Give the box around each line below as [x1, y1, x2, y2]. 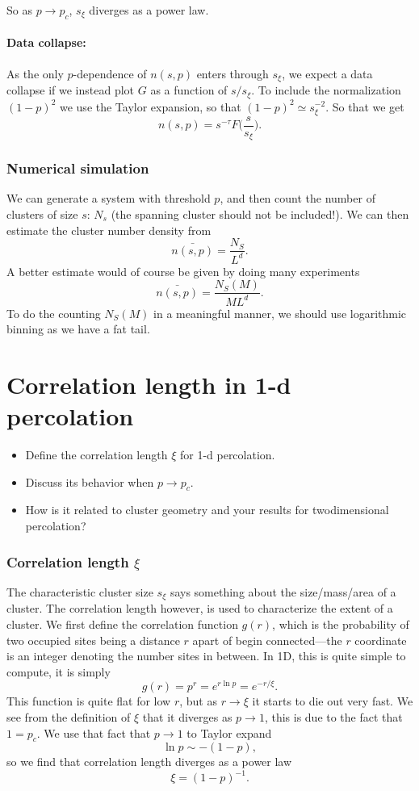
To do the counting [6, 304, 101, 321]
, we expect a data [282, 65, 373, 82]
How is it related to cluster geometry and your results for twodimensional [25, 501, 389, 518]
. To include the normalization [251, 82, 401, 98]
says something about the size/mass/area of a [170, 583, 396, 600]
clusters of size [6, 205, 78, 222]
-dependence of [73, 65, 147, 82]
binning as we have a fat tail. [6, 320, 150, 337]
